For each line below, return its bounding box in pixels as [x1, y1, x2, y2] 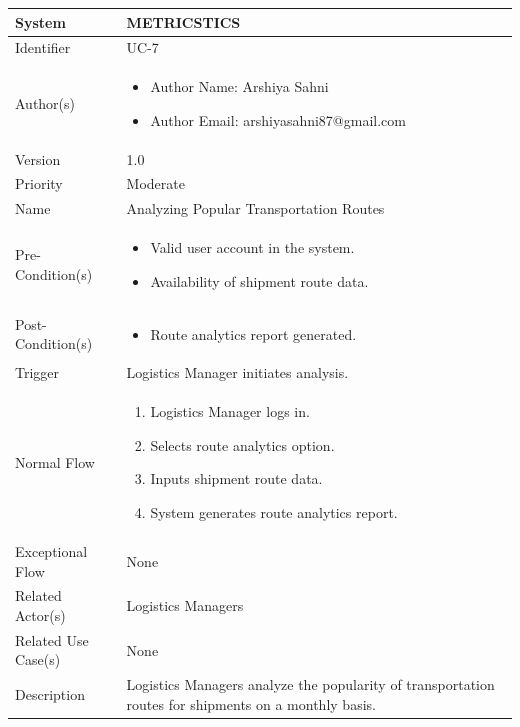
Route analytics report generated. [150, 323, 357, 344]
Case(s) [15, 649, 61, 670]
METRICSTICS [126, 11, 241, 32]
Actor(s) [15, 604, 66, 625]
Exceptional [15, 540, 88, 561]
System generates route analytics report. [150, 502, 398, 523]
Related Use [15, 629, 89, 650]
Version [15, 148, 61, 169]
